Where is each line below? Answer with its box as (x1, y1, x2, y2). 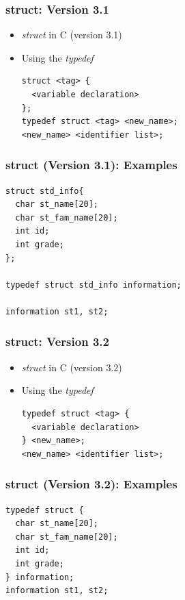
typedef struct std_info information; (5, 279, 182, 290)
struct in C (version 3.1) (21, 27, 122, 42)
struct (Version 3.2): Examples (5, 475, 177, 492)
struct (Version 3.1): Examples (5, 156, 177, 173)
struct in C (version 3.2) (21, 360, 122, 374)
